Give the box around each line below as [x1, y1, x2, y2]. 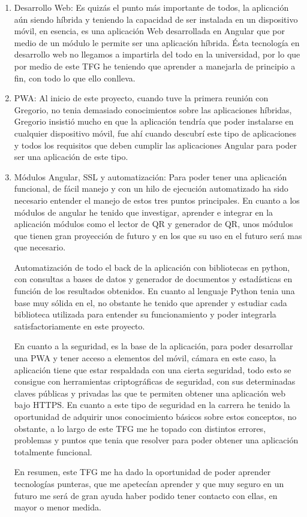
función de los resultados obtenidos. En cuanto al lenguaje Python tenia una [14, 285, 295, 297]
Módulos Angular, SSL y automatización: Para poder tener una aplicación [14, 170, 287, 183]
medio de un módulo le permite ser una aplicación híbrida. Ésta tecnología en [14, 36, 300, 49]
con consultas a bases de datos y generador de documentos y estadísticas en [14, 273, 293, 285]
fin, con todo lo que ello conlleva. [14, 71, 136, 84]
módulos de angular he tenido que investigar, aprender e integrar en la [14, 205, 273, 218]
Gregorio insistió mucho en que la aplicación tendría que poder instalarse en [14, 115, 294, 128]
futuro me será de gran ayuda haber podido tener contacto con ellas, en [14, 489, 278, 501]
